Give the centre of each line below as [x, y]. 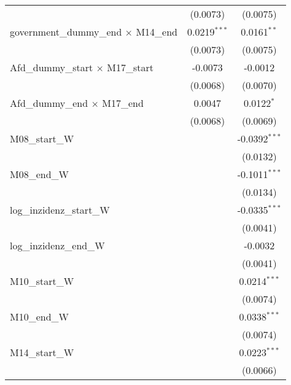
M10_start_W [42, 281]
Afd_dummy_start [52, 67]
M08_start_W [42, 138]
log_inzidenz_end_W [57, 245]
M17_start [130, 67]
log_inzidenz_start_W [60, 210]
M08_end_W [40, 174]
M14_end [157, 32]
